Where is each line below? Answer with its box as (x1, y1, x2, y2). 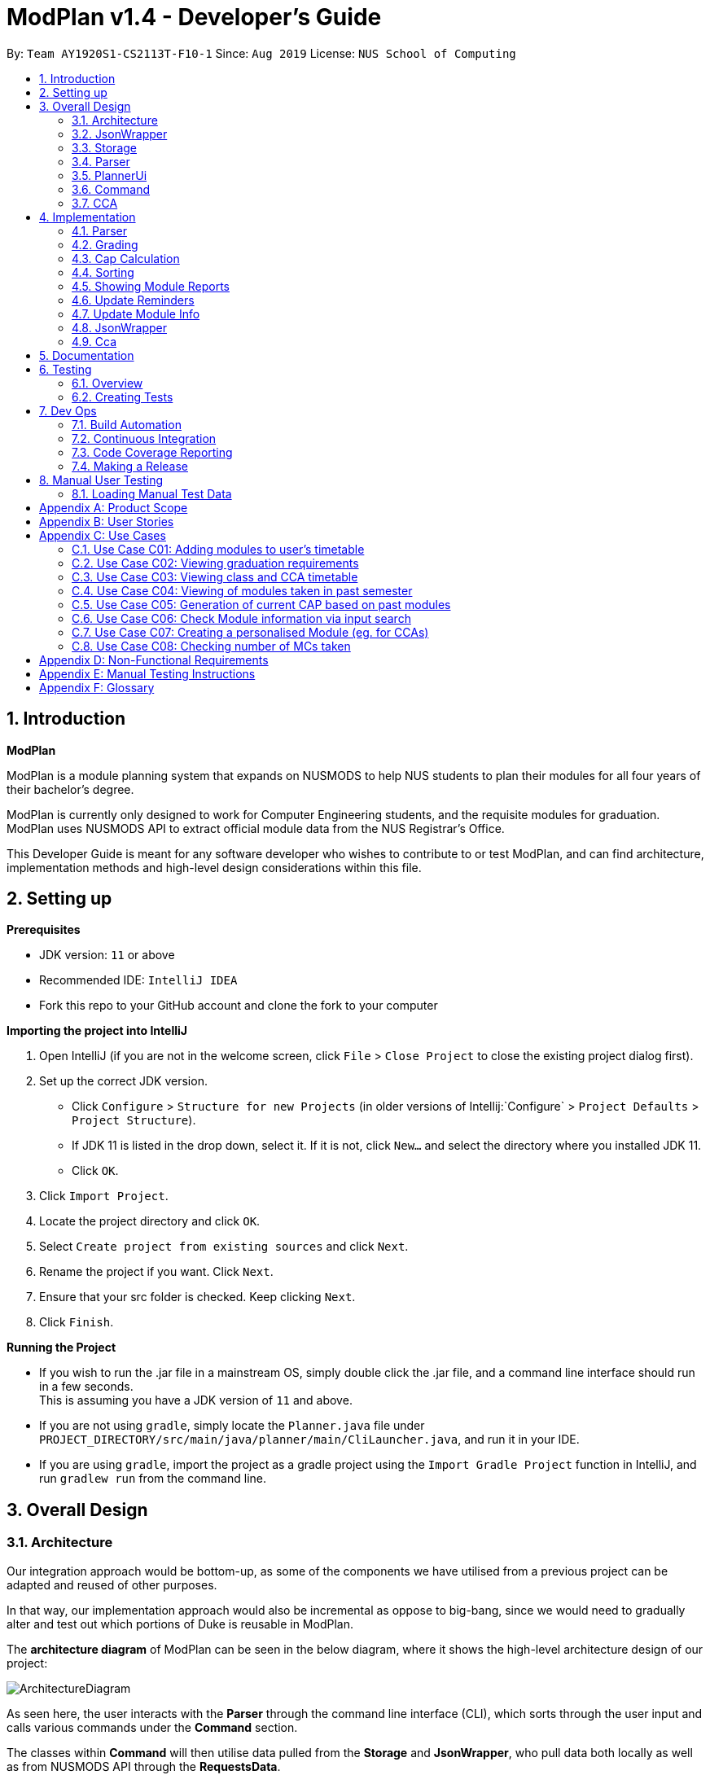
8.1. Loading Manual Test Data (72, 486, 232, 501)
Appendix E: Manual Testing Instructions (39, 666, 256, 681)
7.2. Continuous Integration (72, 431, 217, 445)
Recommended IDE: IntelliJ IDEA (39, 973, 238, 988)
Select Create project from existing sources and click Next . (39, 1239, 409, 1254)
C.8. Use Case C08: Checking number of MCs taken (72, 638, 351, 653)
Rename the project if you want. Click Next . (39, 1264, 274, 1279)
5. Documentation (39, 348, 134, 362)
